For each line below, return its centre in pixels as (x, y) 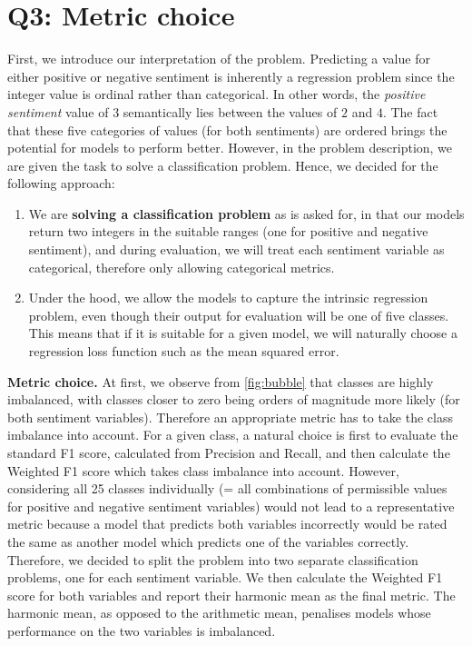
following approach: (61, 183)
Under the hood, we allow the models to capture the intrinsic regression (228, 298)
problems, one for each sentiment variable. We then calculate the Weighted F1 (225, 577)
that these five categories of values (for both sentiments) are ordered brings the (227, 129)
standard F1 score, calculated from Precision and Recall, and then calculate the (229, 452)
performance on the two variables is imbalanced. (142, 630)
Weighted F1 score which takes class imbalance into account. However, (203, 470)
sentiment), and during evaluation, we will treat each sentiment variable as (236, 249)
